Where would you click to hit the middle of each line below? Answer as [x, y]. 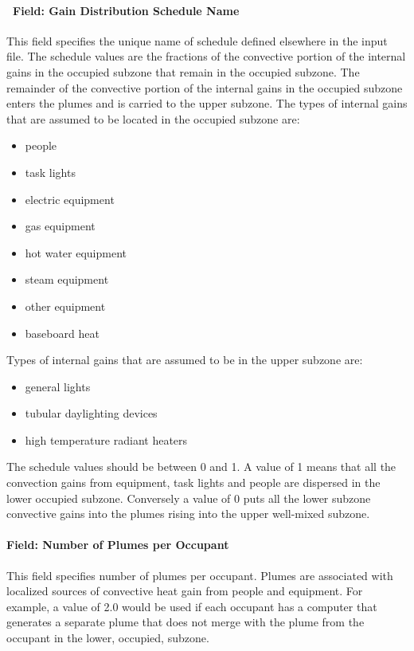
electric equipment [70, 199]
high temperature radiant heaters [106, 439]
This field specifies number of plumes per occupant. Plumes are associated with [200, 575]
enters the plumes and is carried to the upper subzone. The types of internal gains [207, 103]
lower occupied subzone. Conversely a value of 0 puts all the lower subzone [189, 498]
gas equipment [60, 226]
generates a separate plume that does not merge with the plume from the [186, 622]
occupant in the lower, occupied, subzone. [108, 638]
